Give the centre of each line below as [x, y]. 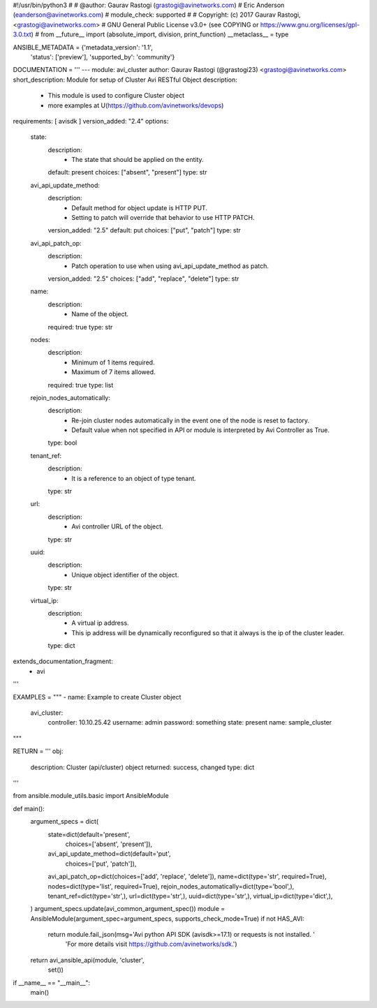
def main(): [29, 808]
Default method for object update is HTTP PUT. [139, 208]
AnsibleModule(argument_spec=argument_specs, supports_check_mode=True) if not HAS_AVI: [168, 919]
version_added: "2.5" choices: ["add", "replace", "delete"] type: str [143, 279]
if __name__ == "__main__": [52, 983]
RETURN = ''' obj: [38, 751]
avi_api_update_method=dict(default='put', [109, 854]
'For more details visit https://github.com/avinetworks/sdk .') [151, 944]
